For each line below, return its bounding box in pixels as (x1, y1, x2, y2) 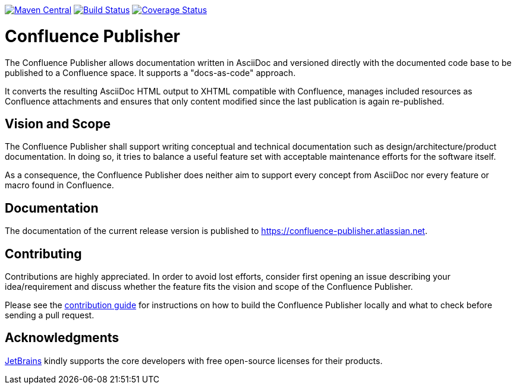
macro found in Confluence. (5, 180, 114, 191)
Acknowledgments (5, 330, 119, 346)
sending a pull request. (5, 310, 95, 321)
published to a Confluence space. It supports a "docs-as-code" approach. (5, 67, 296, 78)
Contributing (5, 246, 82, 261)
